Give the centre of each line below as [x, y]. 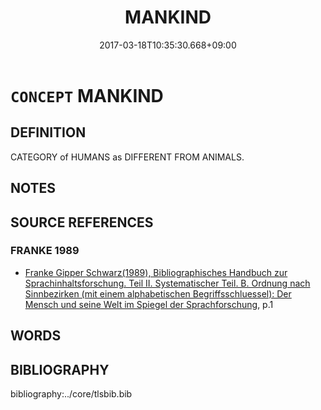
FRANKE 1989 [45, 251]
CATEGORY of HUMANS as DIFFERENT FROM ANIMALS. [127, 157]
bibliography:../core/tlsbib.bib [71, 394]
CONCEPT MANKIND [87, 95]
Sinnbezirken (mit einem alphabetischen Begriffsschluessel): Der [158, 293]
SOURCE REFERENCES [82, 222]
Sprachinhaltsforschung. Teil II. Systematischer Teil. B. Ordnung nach [167, 283]
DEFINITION [48, 132]
